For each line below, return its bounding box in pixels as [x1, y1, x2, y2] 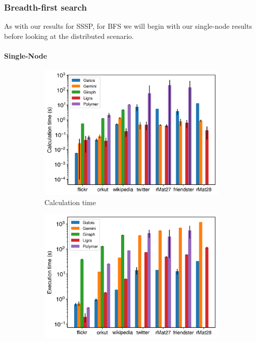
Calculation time [44, 197, 96, 207]
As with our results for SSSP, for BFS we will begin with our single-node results [4, 21, 252, 31]
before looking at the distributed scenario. [4, 30, 134, 41]
